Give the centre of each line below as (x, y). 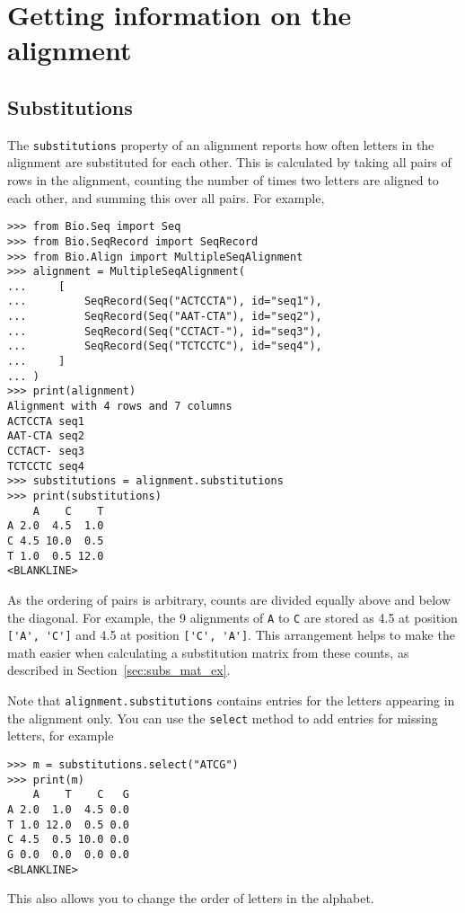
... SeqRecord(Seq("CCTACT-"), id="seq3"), (165, 331)
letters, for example (61, 736)
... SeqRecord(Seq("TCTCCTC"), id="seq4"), (165, 346)
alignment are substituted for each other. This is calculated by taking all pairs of (229, 162)
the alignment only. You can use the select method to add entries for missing (223, 718)
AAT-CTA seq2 (46, 436)
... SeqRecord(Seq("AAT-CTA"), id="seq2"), (165, 317)
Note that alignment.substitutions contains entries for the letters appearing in (231, 700)
